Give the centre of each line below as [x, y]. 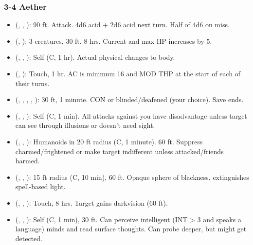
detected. [29, 238]
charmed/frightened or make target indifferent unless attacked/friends [119, 151]
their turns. [32, 83]
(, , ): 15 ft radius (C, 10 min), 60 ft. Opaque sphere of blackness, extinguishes [132, 177]
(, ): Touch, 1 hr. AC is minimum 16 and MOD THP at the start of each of [128, 73]
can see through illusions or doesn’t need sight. [85, 125]
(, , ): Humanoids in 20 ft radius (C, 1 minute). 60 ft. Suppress [109, 141]
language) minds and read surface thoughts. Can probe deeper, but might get [131, 229]
